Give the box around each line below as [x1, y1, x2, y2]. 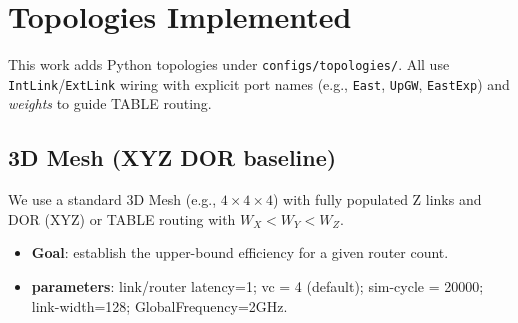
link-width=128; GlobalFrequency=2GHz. [31, 295, 288, 316]
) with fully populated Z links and [272, 189, 482, 210]
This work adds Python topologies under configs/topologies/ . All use [8, 54, 450, 75]
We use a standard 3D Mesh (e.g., [8, 189, 217, 210]
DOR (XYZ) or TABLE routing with [8, 208, 236, 229]
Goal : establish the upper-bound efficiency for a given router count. [31, 242, 449, 263]
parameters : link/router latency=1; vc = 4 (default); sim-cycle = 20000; [31, 276, 484, 297]
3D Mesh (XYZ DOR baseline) [8, 142, 337, 173]
